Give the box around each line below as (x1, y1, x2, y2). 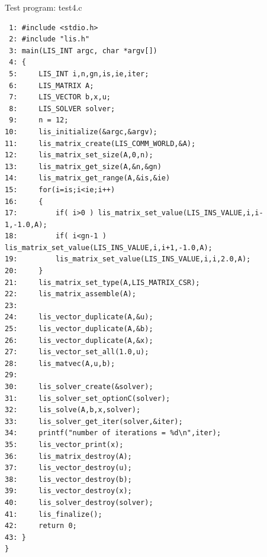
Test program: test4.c (5, 1, 82, 13)
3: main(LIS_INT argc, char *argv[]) (9, 46, 157, 55)
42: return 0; (5, 522, 77, 530)
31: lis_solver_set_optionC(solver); (5, 394, 171, 403)
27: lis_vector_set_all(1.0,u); (5, 348, 149, 357)
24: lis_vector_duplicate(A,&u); (5, 313, 153, 322)
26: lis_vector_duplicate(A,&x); (5, 336, 153, 345)
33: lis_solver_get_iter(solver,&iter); (5, 417, 183, 426)
